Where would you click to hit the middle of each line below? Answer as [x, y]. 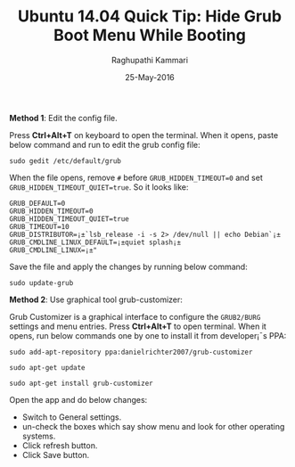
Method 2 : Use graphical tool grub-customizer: [96, 299]
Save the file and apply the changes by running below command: [128, 266]
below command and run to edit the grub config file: [105, 144]
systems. [39, 436]
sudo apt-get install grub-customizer [81, 383]
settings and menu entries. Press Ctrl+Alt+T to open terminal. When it [138, 326]
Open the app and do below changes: [78, 399]
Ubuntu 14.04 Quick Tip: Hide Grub [150, 16]
